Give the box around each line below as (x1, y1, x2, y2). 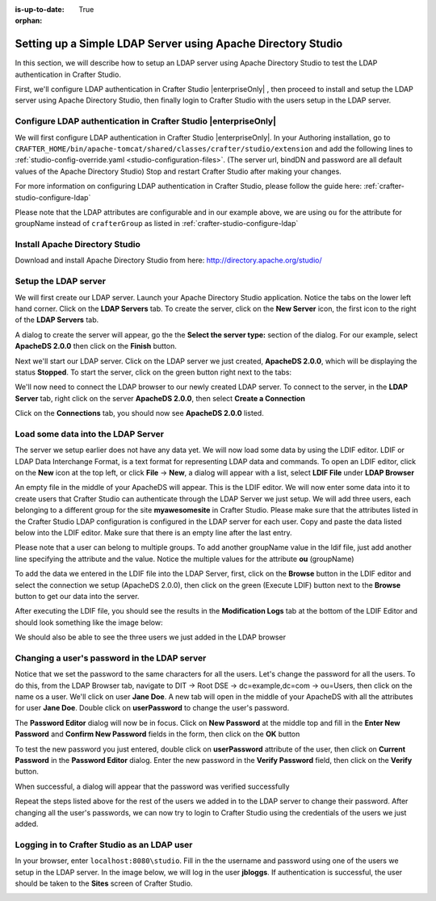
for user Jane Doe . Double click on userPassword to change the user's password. (15, 703, 290, 713)
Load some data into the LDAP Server (15, 428, 165, 439)
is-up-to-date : (15, 5, 65, 14)
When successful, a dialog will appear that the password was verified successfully (15, 782, 290, 791)
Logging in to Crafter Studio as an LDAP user (15, 839, 193, 850)
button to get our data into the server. (15, 591, 140, 601)
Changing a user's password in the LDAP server (15, 652, 207, 664)
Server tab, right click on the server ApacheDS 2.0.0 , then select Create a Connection (15, 393, 306, 403)
